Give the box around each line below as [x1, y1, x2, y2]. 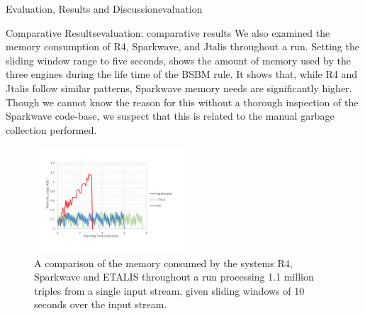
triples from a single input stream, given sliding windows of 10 [34, 283, 305, 298]
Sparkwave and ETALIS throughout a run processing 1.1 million [34, 269, 314, 284]
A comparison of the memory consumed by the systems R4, [34, 255, 293, 270]
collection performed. [6, 122, 97, 137]
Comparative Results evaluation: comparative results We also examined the [6, 25, 330, 40]
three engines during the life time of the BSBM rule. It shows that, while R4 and [6, 67, 357, 81]
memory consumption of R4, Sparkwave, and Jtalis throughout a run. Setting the [6, 39, 359, 54]
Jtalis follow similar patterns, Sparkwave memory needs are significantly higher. [6, 80, 352, 95]
